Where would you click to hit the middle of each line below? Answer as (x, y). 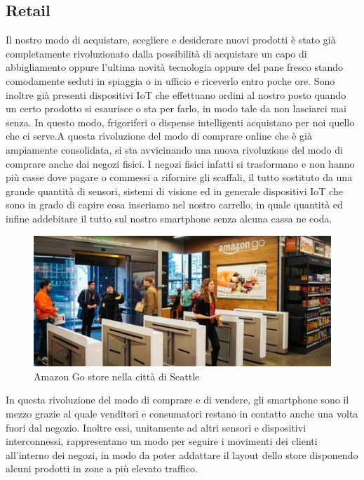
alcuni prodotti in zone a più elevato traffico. (102, 468)
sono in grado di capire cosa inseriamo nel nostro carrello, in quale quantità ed (174, 205)
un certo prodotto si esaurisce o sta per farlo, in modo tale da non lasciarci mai (176, 108)
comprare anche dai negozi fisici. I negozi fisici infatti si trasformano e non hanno (180, 163)
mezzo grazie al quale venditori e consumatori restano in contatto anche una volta (182, 414)
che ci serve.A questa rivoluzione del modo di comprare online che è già (159, 136)
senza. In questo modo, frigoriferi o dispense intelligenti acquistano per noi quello (180, 122)
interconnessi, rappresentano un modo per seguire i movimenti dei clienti (162, 441)
